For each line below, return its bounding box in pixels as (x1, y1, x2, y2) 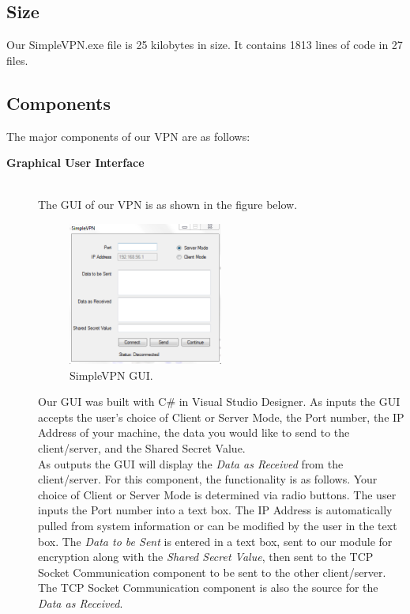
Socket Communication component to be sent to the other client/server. (38, 563, 386, 580)
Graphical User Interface (6, 154, 145, 171)
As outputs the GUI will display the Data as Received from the (38, 455, 344, 472)
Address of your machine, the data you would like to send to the (38, 424, 350, 441)
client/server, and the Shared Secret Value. (38, 440, 246, 456)
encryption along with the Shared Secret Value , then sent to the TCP (38, 548, 374, 565)
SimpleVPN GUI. (70, 366, 153, 383)
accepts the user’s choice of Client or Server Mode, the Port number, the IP (38, 408, 404, 425)
